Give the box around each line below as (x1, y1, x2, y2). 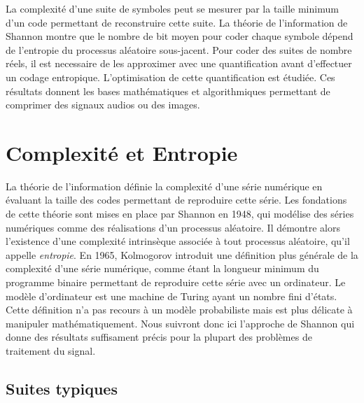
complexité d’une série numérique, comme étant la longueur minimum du (6, 261, 319, 276)
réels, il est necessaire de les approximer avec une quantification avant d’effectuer (6, 56, 352, 71)
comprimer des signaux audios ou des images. (6, 97, 200, 112)
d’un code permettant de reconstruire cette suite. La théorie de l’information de (6, 15, 348, 29)
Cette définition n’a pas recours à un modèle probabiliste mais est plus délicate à (6, 302, 353, 317)
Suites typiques (6, 377, 118, 399)
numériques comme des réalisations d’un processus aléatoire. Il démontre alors (6, 220, 340, 234)
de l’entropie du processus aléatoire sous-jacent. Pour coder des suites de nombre (6, 42, 352, 57)
